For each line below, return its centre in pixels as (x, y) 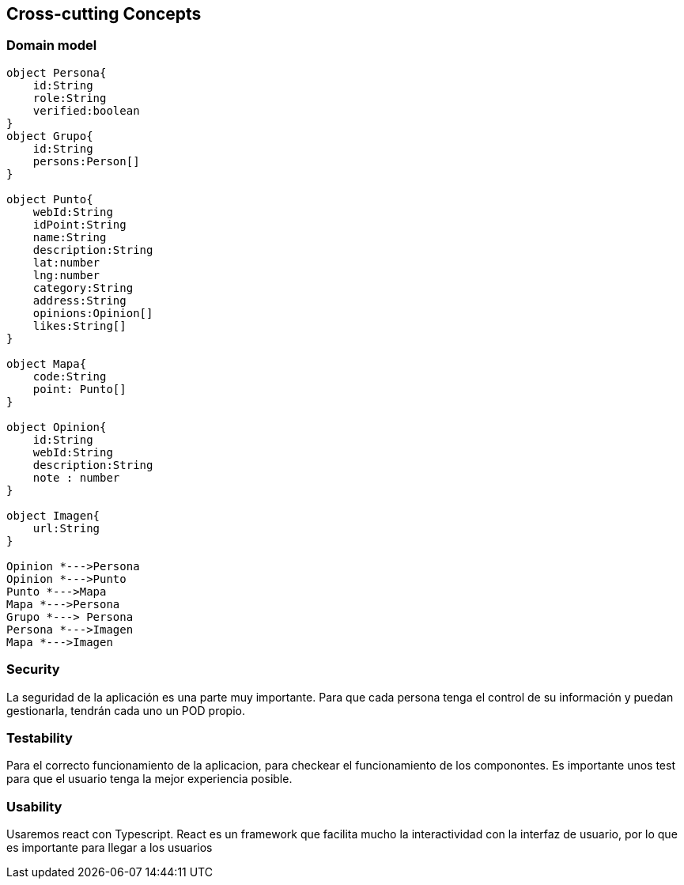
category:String (83, 287)
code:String (70, 376)
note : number (76, 477)
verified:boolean (86, 110)
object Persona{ (57, 72)
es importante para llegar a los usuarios (110, 848)
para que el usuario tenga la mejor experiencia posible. (149, 779)
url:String (66, 528)
